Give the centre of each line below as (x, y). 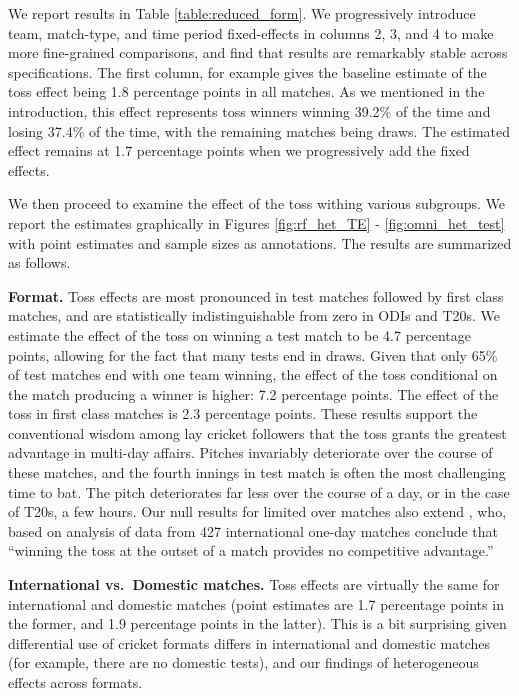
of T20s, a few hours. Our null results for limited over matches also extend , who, (257, 511)
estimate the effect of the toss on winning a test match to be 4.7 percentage (240, 334)
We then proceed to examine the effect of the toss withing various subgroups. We (257, 203)
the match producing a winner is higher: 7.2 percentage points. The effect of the (253, 393)
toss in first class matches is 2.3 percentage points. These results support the (243, 413)
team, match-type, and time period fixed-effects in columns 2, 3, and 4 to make (251, 32)
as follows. (39, 262)
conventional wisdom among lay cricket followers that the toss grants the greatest (257, 432)
